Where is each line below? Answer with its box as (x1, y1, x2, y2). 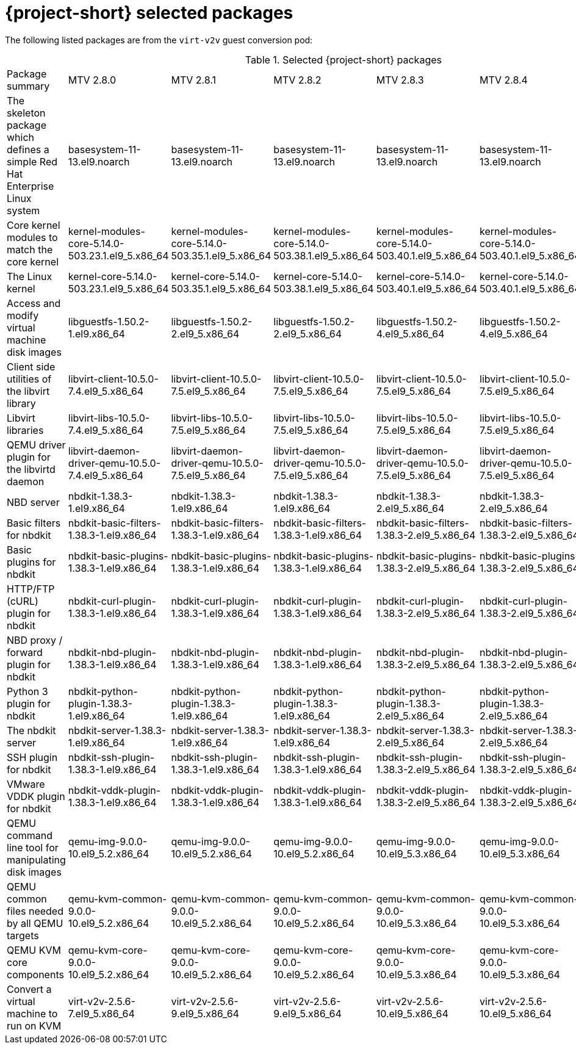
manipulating (7, 853, 66, 866)
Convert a (7, 982, 52, 995)
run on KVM (7, 1019, 62, 1032)
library (7, 397, 36, 409)
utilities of (7, 372, 52, 385)
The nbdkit (7, 724, 56, 737)
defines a (7, 143, 49, 156)
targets (7, 929, 39, 942)
